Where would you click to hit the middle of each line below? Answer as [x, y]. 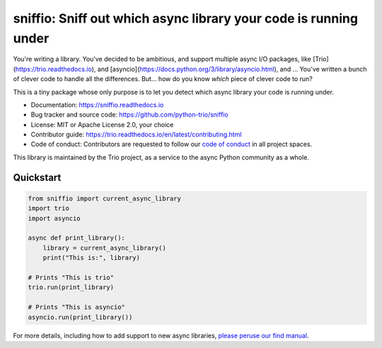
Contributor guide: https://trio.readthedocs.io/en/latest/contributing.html [136, 135]
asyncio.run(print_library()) [80, 317]
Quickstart [37, 178]
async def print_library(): [76, 238]
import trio [49, 209]
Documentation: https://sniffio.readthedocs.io [97, 104]
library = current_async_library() [104, 248]
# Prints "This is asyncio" [76, 307]
